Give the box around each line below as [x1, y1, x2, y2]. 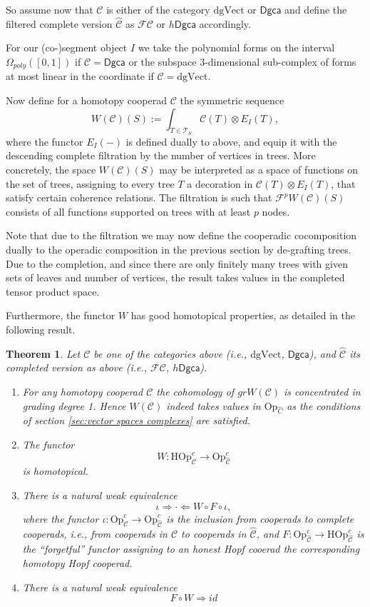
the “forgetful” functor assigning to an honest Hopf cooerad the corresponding [22, 541, 360, 556]
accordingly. [199, 16, 251, 31]
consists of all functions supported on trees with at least [6, 204, 251, 219]
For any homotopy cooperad [22, 383, 143, 398]
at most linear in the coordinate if [6, 69, 154, 84]
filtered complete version [6, 16, 113, 31]
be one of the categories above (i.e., [93, 346, 247, 361]
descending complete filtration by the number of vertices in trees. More [6, 148, 316, 163]
